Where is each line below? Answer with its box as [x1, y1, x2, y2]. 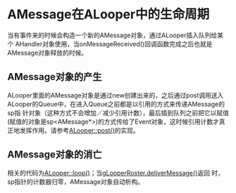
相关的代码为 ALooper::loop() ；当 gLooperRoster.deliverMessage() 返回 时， [7, 168, 224, 177]
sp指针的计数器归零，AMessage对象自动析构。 [7, 177, 144, 186]
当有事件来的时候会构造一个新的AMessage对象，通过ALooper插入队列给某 [7, 31, 224, 39]
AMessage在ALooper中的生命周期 [7, 6, 210, 22]
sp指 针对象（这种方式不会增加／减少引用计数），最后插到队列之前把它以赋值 [7, 108, 229, 117]
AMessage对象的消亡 [7, 149, 102, 161]
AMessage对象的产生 [7, 71, 102, 83]
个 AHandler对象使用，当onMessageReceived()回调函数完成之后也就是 [7, 39, 213, 48]
